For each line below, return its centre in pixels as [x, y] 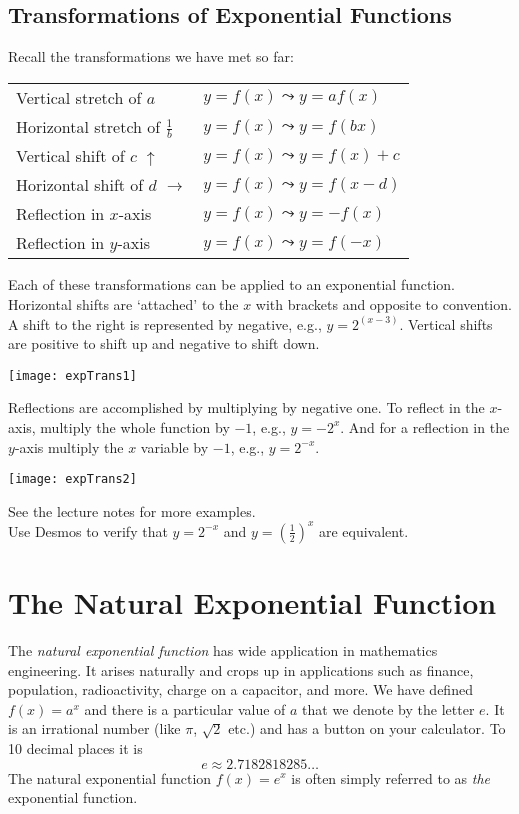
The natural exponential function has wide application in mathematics [223, 650]
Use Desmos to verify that [88, 530]
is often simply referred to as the [390, 777]
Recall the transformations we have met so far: [151, 56]
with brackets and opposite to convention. [383, 303]
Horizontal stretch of [88, 126]
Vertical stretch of [79, 97]
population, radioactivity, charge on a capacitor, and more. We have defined [240, 689]
